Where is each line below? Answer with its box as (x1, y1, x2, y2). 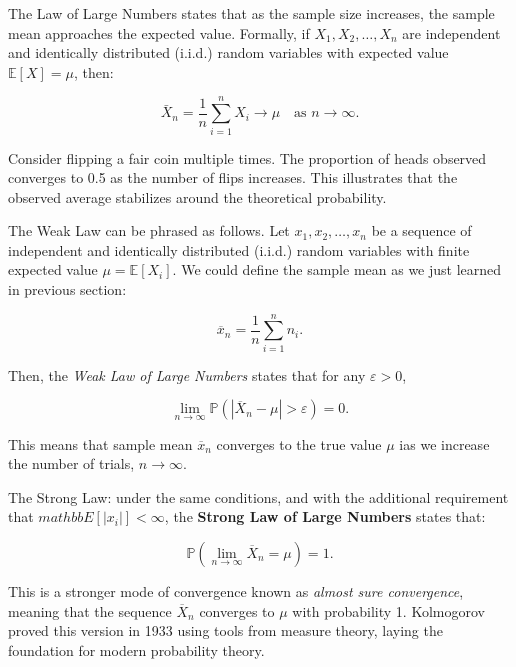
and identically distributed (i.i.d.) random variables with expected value (8, 42, 449, 63)
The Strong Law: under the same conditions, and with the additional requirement (8, 486, 509, 507)
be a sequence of (371, 220, 472, 241)
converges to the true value (216, 433, 382, 454)
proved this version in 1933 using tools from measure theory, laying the (8, 620, 443, 641)
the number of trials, (8, 453, 135, 474)
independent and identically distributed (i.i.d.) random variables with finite (8, 239, 470, 260)
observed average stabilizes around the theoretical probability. (8, 186, 387, 207)
